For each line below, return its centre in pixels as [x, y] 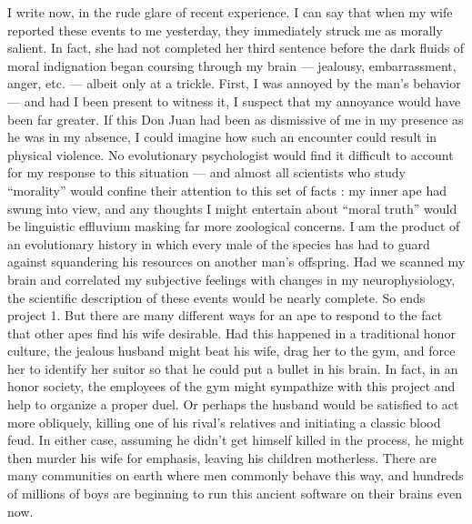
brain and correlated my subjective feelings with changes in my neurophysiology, [231, 279]
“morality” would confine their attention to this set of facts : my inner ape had [227, 190]
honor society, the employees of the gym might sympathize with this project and [231, 386]
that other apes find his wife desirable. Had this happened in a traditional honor [231, 333]
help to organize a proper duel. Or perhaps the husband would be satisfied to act [233, 404]
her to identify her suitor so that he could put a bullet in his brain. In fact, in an [233, 368]
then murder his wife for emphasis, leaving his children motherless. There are [222, 457]
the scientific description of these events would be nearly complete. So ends [216, 297]
